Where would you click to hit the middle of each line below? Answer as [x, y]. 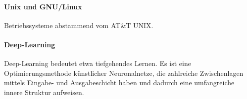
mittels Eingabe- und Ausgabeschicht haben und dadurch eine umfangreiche [119, 82]
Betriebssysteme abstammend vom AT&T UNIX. [79, 25]
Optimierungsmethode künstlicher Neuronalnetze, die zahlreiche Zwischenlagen [124, 73]
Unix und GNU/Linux [43, 6]
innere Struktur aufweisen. [44, 92]
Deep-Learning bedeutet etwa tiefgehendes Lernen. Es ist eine [98, 63]
